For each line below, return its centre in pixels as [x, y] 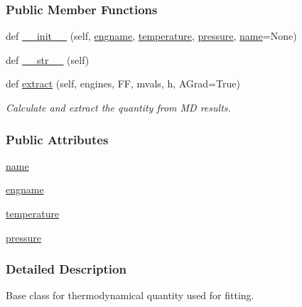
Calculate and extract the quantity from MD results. [118, 107]
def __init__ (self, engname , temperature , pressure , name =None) [151, 36]
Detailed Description [66, 269]
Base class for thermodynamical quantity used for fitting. [130, 295]
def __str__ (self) [48, 59]
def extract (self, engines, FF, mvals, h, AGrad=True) [123, 84]
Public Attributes [57, 139]
